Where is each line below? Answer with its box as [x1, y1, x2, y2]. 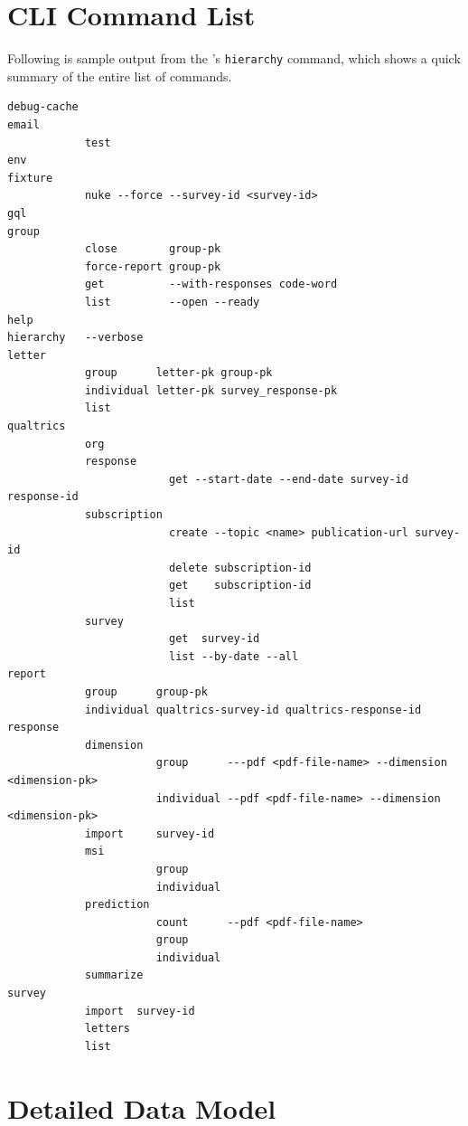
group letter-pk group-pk [84, 366, 273, 380]
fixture [7, 171, 53, 185]
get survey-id [168, 632, 260, 646]
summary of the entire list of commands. [7, 66, 232, 85]
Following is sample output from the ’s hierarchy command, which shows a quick [7, 49, 461, 68]
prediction [84, 898, 150, 912]
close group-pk [84, 242, 221, 256]
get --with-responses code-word [84, 278, 338, 291]
